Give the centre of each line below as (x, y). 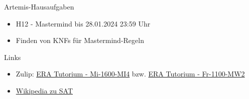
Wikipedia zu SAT (44, 90)
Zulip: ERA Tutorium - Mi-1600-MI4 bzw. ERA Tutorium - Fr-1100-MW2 (130, 74)
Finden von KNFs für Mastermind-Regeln (80, 40)
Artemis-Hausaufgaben (39, 6)
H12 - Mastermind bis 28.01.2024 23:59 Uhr (83, 23)
